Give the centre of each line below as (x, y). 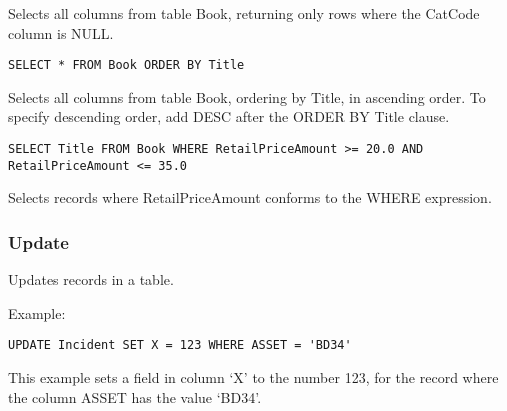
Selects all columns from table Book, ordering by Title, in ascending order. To (247, 96)
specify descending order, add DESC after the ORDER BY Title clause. (229, 116)
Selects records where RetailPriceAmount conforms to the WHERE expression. (250, 197)
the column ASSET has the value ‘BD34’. (135, 396)
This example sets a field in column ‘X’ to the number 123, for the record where (253, 377)
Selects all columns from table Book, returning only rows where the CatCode (244, 13)
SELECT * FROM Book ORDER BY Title (126, 65)
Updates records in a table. (91, 279)
